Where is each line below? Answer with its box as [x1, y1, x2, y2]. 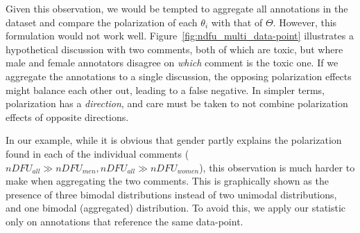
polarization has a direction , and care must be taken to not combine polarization [6, 96, 348, 111]
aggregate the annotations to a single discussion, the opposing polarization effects [6, 68, 352, 83]
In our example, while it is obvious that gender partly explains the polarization [6, 133, 342, 147]
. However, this [273, 15, 337, 29]
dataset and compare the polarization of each [6, 15, 198, 29]
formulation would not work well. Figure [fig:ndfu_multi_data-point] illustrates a [6, 28, 354, 43]
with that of [211, 15, 263, 29]
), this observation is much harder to [199, 160, 355, 174]
